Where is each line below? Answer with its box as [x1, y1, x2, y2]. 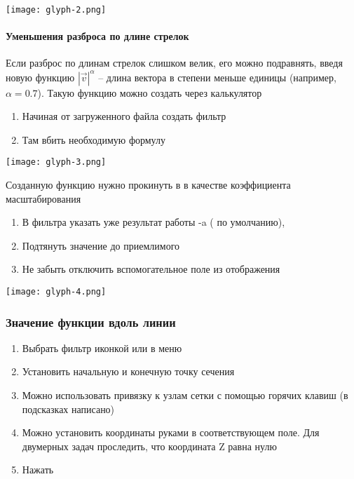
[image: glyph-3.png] [6, 157, 107, 168]
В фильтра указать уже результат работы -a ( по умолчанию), [22, 215, 285, 229]
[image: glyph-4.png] [6, 286, 107, 297]
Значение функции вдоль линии [6, 313, 176, 330]
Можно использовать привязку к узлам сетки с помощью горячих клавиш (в [22, 388, 348, 403]
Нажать [22, 462, 54, 477]
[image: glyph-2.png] [6, 5, 107, 15]
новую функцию [6, 69, 75, 84]
